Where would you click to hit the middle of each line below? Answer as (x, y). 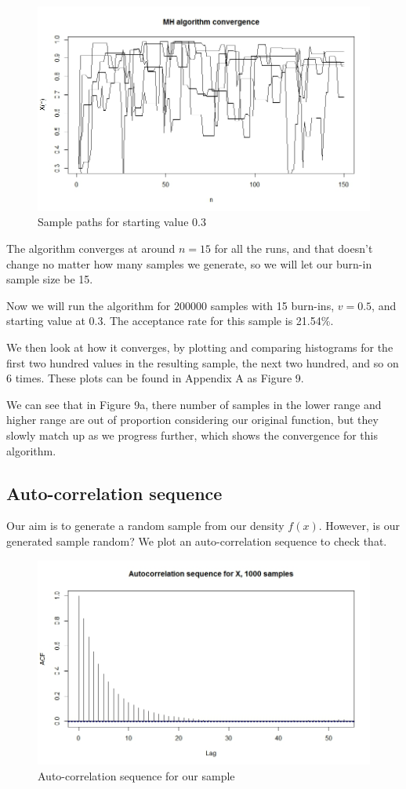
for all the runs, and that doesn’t (294, 248)
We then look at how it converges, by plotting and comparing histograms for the (200, 347)
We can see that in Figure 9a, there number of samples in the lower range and (194, 404)
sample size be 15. (50, 279)
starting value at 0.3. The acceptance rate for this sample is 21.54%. (170, 321)
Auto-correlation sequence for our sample (136, 775)
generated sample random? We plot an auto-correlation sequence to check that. (197, 541)
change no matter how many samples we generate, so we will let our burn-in (189, 263)
